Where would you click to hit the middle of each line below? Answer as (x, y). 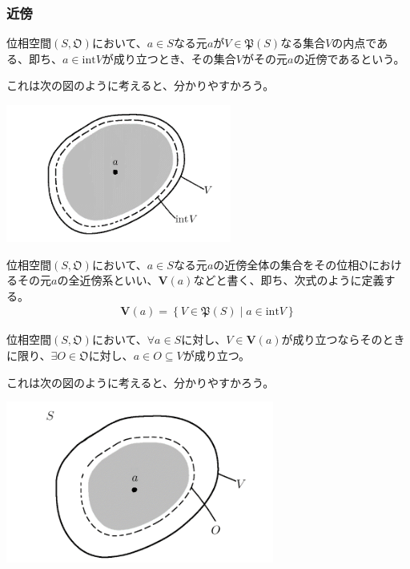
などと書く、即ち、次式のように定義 (289, 280)
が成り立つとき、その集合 (169, 58)
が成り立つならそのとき (343, 339)
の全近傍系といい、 (108, 280)
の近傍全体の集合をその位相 (286, 264)
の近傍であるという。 (349, 58)
